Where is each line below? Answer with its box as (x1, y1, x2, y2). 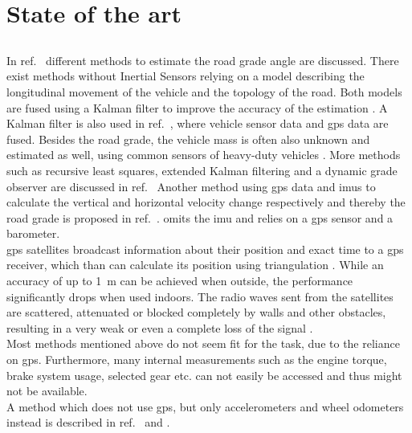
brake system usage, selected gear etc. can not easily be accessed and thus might (6, 366, 402, 383)
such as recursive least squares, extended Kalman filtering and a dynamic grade (6, 161, 398, 178)
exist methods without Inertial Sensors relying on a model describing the (6, 67, 365, 84)
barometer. (6, 225, 60, 242)
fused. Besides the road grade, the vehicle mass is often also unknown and (6, 130, 370, 147)
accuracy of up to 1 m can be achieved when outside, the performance (6, 272, 353, 289)
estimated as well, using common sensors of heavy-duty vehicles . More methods (6, 146, 401, 163)
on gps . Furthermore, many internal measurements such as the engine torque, (6, 351, 387, 368)
